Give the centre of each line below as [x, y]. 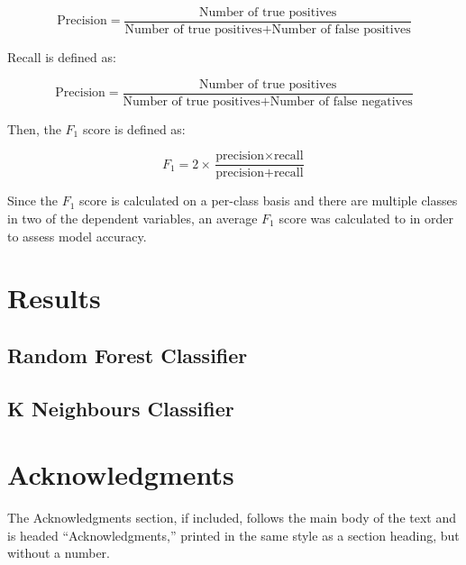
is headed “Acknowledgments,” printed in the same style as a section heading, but [233, 535]
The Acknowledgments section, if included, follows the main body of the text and [232, 518]
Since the [32, 200]
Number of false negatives [341, 101]
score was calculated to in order [366, 218]
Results [54, 298]
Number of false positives [341, 30]
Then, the [34, 128]
